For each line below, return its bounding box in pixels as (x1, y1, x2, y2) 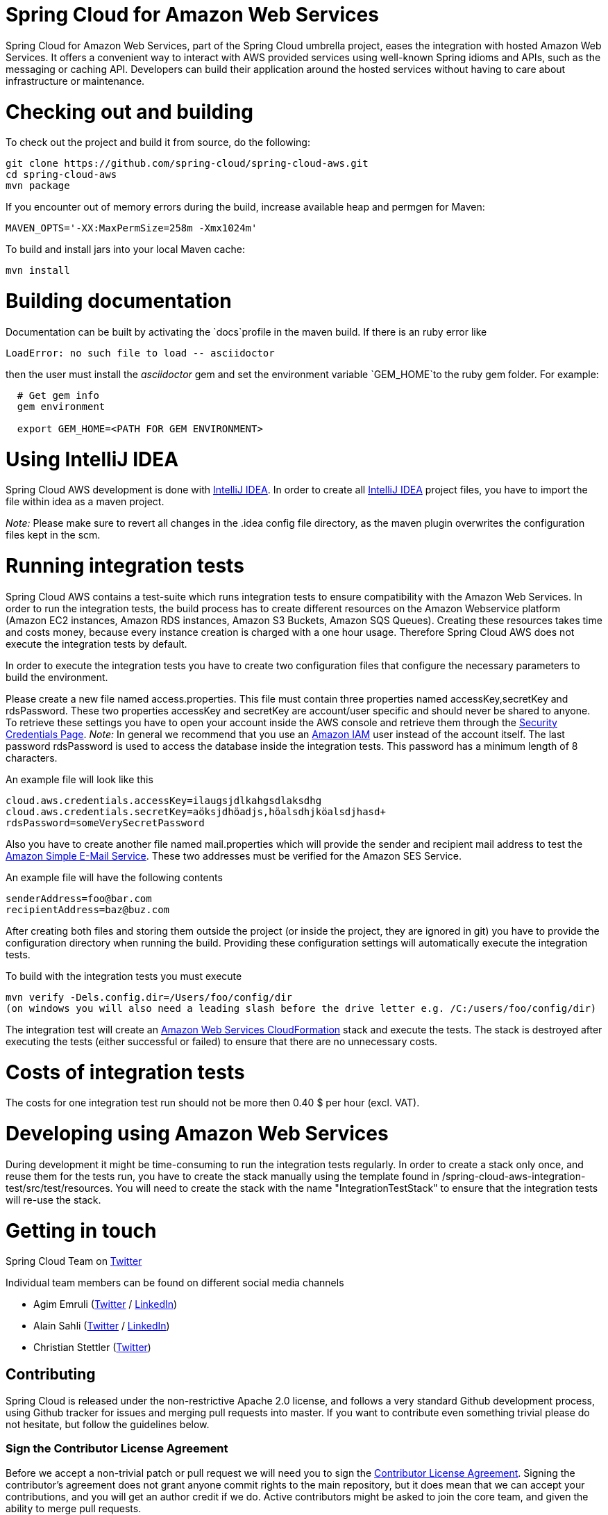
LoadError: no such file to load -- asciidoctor (6, 347, 275, 359)
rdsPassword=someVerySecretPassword (6, 817, 205, 828)
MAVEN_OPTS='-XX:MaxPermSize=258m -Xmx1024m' (6, 222, 257, 234)
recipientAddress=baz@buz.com (6, 903, 170, 915)
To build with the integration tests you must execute (6, 969, 242, 982)
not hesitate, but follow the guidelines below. (6, 1418, 210, 1431)
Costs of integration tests (6, 1060, 245, 1084)
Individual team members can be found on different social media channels (6, 1277, 344, 1289)
